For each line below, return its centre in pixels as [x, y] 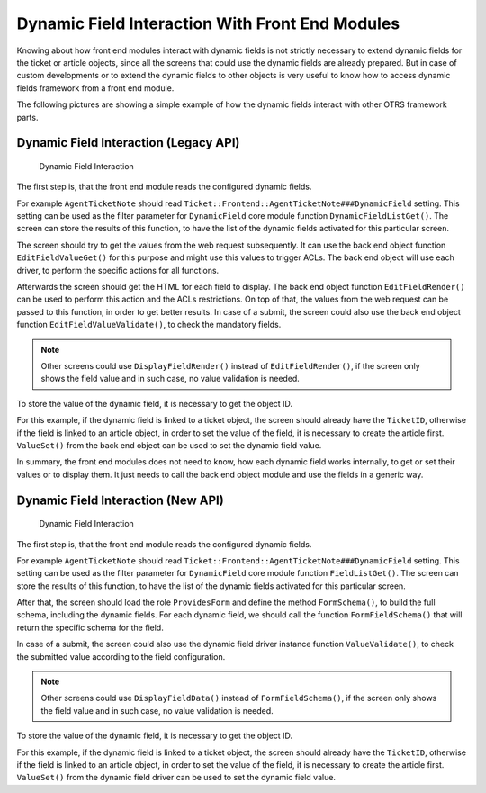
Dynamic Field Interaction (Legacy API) [128, 143]
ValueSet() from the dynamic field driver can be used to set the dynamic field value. [176, 778]
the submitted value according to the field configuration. [121, 656]
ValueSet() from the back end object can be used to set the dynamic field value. [169, 445]
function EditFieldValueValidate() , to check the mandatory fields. [149, 325]
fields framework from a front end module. [95, 88]
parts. [27, 117]
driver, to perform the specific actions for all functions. [118, 270]
